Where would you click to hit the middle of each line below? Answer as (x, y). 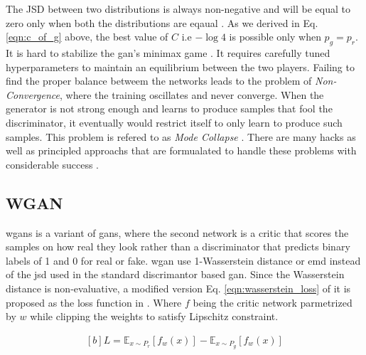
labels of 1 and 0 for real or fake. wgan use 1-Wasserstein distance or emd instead (183, 260)
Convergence (33, 94)
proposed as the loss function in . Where (94, 302)
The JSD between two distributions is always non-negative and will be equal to (178, 9)
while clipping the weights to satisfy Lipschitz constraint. (154, 316)
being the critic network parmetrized (273, 302)
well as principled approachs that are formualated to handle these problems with (181, 150)
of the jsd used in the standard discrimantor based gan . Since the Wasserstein (175, 274)
